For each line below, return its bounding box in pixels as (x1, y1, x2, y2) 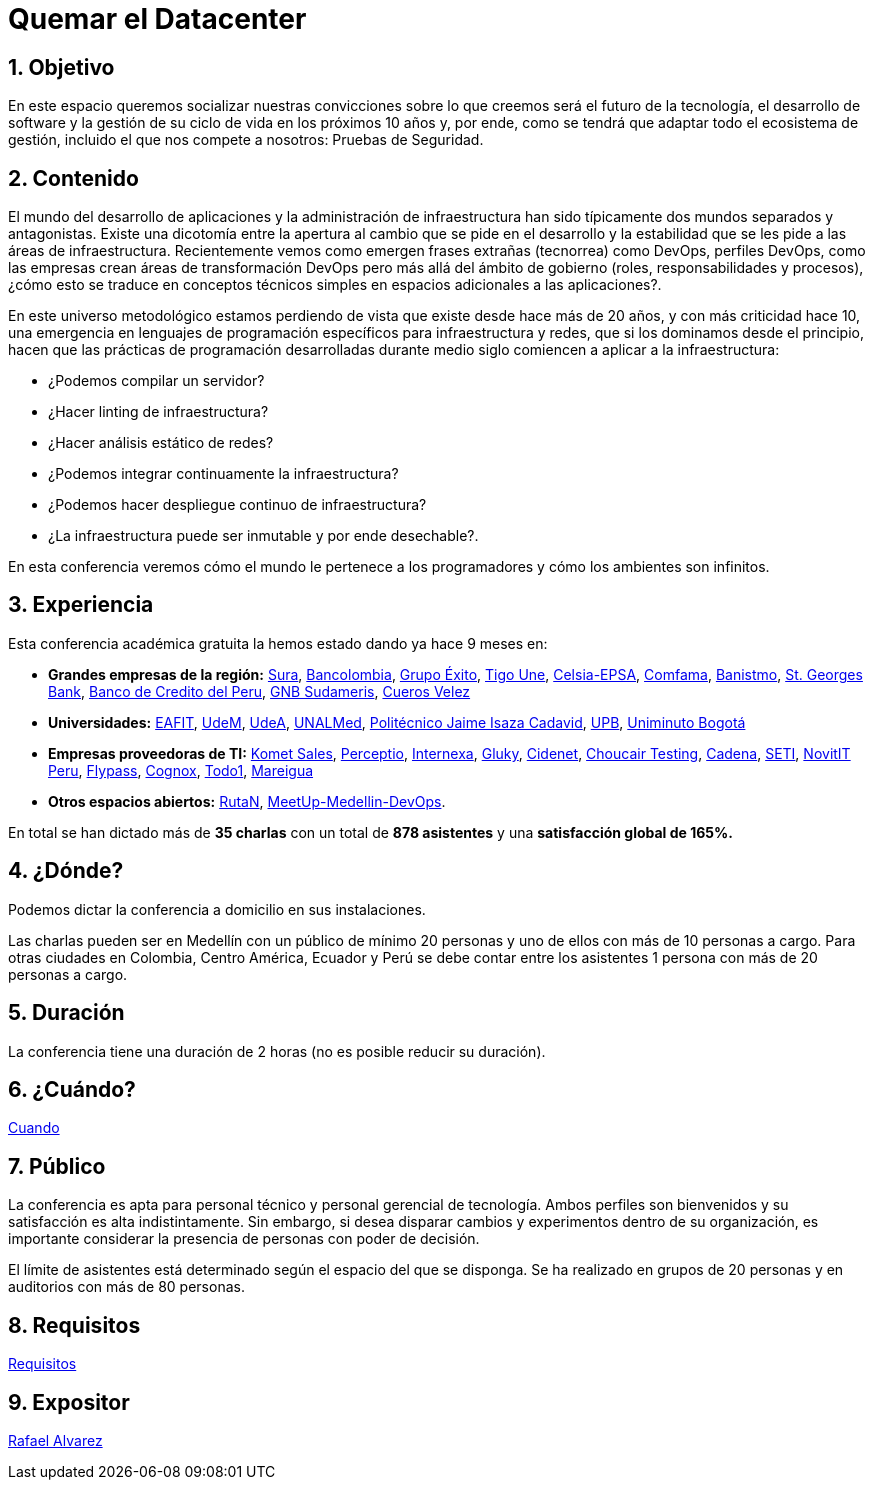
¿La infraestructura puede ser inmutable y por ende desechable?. (48, 527, 479, 545)
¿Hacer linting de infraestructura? (48, 403, 269, 421)
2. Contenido (8, 165, 139, 191)
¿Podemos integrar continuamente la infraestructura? (48, 465, 399, 483)
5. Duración (8, 1000, 125, 1026)
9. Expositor (8, 1389, 130, 1415)
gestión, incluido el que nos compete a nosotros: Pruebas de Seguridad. (8, 131, 484, 149)
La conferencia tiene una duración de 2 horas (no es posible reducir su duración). (8, 1042, 546, 1060)
